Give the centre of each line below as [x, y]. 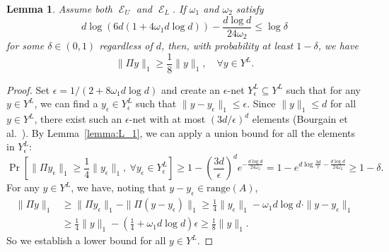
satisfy [250, 8]
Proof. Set [28, 89]
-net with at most [167, 119]
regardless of [126, 46]
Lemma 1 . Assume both [59, 8]
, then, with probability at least [227, 46]
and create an [191, 89]
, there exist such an [78, 119]
